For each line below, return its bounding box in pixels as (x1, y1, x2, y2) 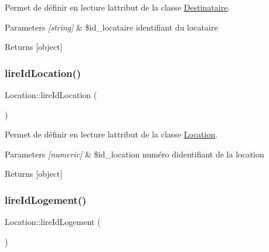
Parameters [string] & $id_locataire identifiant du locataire (5, 21, 218, 33)
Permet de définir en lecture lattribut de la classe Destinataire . (5, 1, 230, 13)
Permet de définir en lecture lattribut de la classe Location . (5, 128, 218, 140)
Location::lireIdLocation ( (5, 89, 97, 100)
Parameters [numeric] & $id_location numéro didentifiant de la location (5, 147, 264, 160)
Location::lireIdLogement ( (5, 216, 101, 228)
